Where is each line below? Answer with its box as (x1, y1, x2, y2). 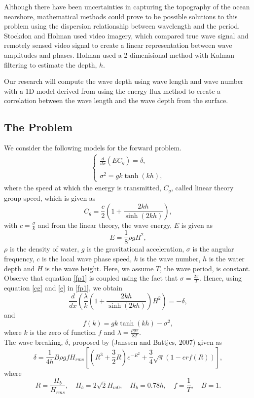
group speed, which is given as (4, 192, 96, 203)
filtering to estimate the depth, (4, 59, 97, 70)
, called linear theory (171, 182, 234, 193)
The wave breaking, (4, 337, 63, 347)
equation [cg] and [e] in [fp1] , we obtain (4, 283, 123, 292)
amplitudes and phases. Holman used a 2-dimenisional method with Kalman (4, 49, 235, 60)
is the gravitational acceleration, (87, 244, 184, 254)
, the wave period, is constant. (159, 263, 251, 273)
